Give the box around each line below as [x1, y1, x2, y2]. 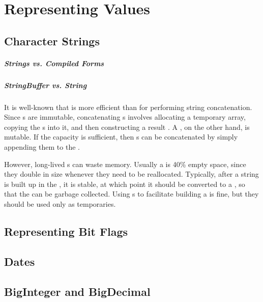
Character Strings [4, 33, 100, 48]
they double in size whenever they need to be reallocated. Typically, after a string [4, 169, 259, 179]
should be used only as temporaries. [4, 199, 116, 209]
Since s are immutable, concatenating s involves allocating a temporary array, [4, 112, 246, 122]
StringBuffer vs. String [4, 79, 87, 90]
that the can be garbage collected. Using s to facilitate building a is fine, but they [4, 188, 259, 199]
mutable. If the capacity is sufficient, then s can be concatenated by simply [4, 131, 238, 142]
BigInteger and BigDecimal [4, 283, 151, 299]
